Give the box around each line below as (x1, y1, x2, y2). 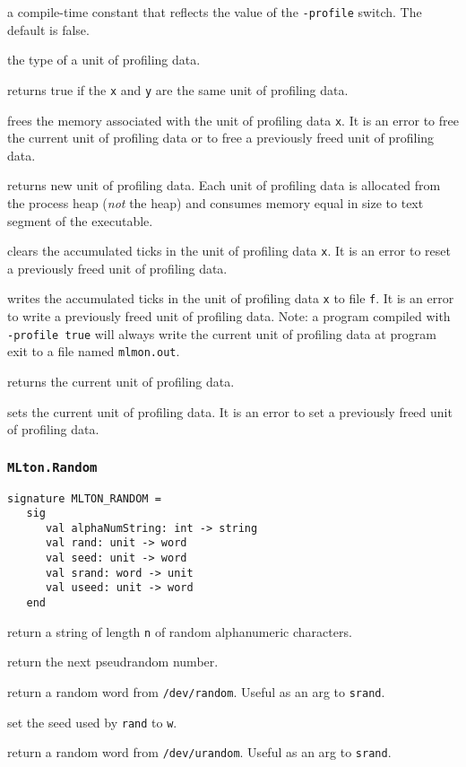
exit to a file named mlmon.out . (7, 342, 180, 361)
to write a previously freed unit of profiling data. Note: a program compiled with (7, 307, 451, 326)
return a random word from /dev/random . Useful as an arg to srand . (7, 683, 385, 701)
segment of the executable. (7, 211, 153, 230)
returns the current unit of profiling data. (7, 371, 235, 390)
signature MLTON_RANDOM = (7, 492, 161, 505)
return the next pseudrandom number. (7, 652, 219, 671)
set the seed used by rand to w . (7, 712, 177, 731)
